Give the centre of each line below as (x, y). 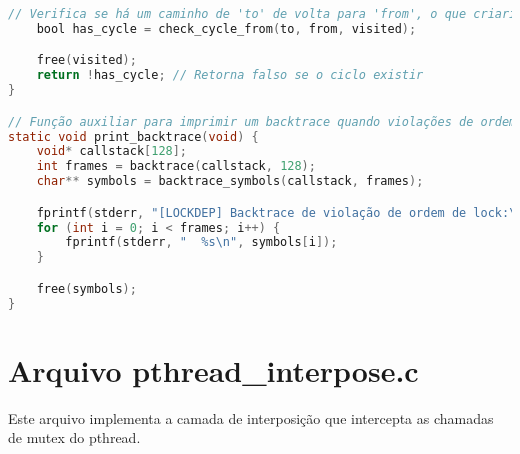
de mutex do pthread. (74, 437)
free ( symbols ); (86, 288)
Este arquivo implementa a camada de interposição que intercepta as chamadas (251, 417)
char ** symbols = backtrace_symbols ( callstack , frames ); (230, 181)
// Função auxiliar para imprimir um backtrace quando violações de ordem (262, 121)
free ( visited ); (86, 60)
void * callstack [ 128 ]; (112, 151)
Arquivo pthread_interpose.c (213, 369)
